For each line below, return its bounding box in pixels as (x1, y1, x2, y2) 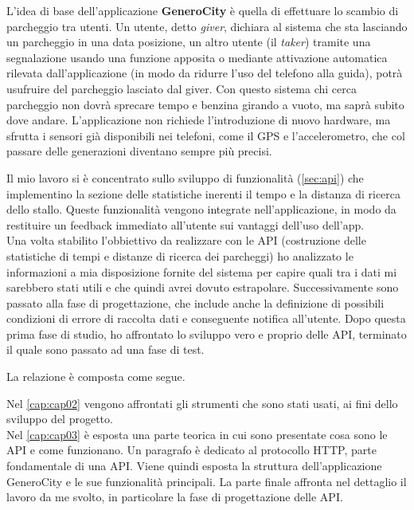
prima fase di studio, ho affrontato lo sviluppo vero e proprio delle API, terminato (6, 325, 407, 342)
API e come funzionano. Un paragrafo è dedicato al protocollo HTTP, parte (6, 441, 377, 458)
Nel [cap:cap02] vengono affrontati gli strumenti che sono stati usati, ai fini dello (6, 394, 398, 411)
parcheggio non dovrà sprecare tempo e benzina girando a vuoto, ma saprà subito (6, 96, 404, 112)
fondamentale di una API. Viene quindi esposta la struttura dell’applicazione (6, 457, 382, 474)
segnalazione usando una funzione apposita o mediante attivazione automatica (6, 49, 388, 65)
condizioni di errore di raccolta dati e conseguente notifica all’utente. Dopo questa (6, 310, 406, 327)
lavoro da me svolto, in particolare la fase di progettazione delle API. (6, 488, 343, 505)
